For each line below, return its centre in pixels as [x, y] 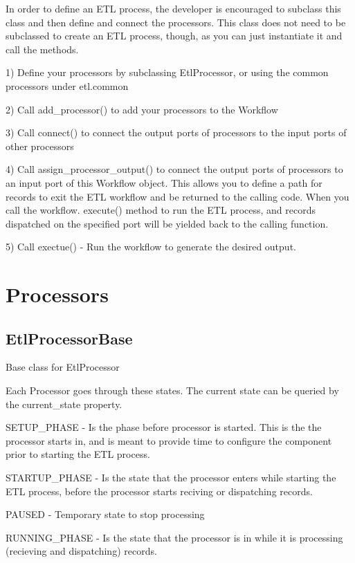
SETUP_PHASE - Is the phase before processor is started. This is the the [164, 427]
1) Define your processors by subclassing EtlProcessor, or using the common [167, 72]
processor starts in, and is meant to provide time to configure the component [169, 440]
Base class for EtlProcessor [63, 367]
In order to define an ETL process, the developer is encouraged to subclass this [173, 8]
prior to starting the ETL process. [78, 454]
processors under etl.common [67, 85]
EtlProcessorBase [69, 338]
